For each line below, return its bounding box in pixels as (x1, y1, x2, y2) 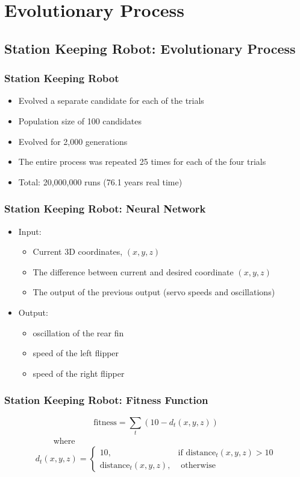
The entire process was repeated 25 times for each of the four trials (18, 155, 266, 168)
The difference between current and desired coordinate (33, 265, 234, 278)
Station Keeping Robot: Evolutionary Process (4, 39, 296, 57)
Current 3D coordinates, (33, 245, 123, 258)
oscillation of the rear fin (33, 326, 124, 339)
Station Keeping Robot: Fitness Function (4, 392, 208, 408)
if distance (178, 448, 216, 457)
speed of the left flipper (33, 347, 119, 359)
